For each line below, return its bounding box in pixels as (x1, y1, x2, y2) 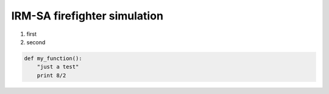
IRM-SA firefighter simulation (11, 9, 164, 22)
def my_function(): (24, 55, 82, 62)
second (26, 38, 46, 45)
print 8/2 (37, 72, 66, 79)
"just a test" (37, 64, 79, 70)
